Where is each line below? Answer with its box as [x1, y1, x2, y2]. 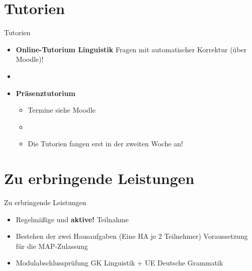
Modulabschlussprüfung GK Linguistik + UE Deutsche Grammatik [16, 257, 223, 268]
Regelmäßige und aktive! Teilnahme [16, 214, 129, 224]
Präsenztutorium [16, 87, 76, 98]
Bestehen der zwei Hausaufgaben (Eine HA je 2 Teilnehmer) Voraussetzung [16, 231, 248, 241]
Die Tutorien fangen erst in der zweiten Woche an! [28, 138, 183, 149]
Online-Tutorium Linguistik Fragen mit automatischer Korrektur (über [16, 44, 247, 54]
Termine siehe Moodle [28, 105, 96, 115]
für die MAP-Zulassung [16, 240, 88, 251]
